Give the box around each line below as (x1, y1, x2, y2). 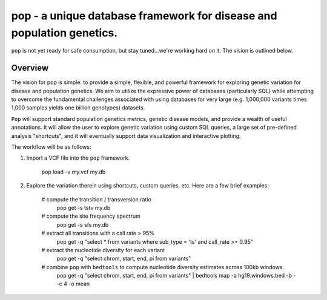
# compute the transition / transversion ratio (41, 195, 151, 203)
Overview (11, 63, 49, 73)
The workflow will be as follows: (11, 143, 91, 151)
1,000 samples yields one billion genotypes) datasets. (11, 104, 145, 111)
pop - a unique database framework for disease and (11, 9, 278, 22)
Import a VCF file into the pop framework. (26, 154, 130, 161)
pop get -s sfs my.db (56, 221, 109, 228)
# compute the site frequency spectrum (41, 212, 140, 220)
